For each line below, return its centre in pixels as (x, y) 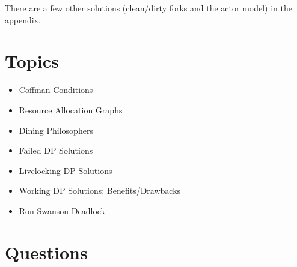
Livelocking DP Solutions (66, 170)
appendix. (23, 19)
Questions (46, 252)
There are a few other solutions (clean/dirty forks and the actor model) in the (149, 8)
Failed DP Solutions (56, 150)
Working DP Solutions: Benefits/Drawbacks (100, 190)
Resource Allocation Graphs (71, 109)
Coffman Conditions (56, 90)
